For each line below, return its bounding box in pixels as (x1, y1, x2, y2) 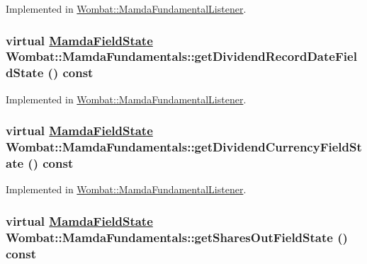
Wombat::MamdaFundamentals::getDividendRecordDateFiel (6, 47, 357, 65)
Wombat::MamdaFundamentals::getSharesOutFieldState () (6, 228, 348, 246)
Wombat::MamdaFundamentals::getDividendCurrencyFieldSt (6, 138, 362, 156)
